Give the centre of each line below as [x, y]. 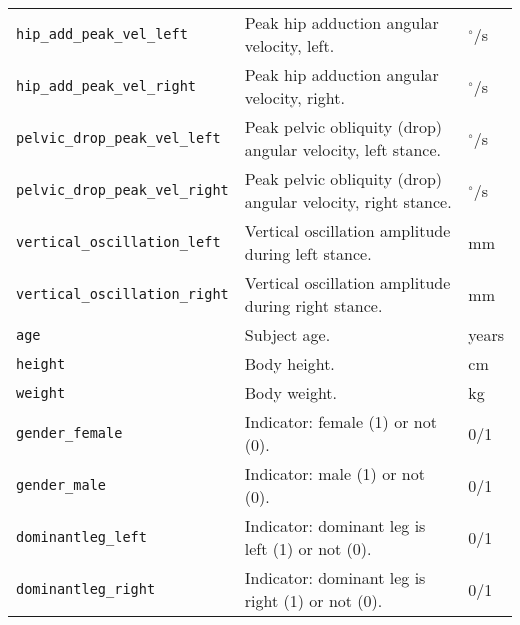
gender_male [61, 485]
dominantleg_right [86, 589]
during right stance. [313, 305]
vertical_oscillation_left [118, 242]
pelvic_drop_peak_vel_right [122, 190]
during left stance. [308, 253]
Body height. [289, 363]
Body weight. [291, 392]
